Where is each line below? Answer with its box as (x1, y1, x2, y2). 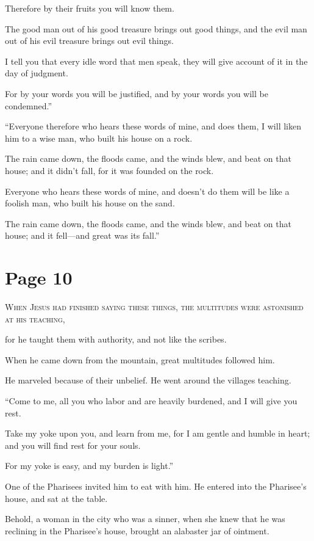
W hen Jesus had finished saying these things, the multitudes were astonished (5, 300, 304, 313)
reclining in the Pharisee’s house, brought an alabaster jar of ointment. (5, 524, 269, 537)
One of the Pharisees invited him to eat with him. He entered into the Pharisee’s (5, 479, 307, 492)
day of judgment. (5, 67, 68, 79)
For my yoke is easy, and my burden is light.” (5, 459, 174, 472)
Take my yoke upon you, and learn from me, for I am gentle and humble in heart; (5, 427, 310, 440)
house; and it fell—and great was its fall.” (5, 229, 160, 242)
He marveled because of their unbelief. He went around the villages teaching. (5, 374, 291, 387)
